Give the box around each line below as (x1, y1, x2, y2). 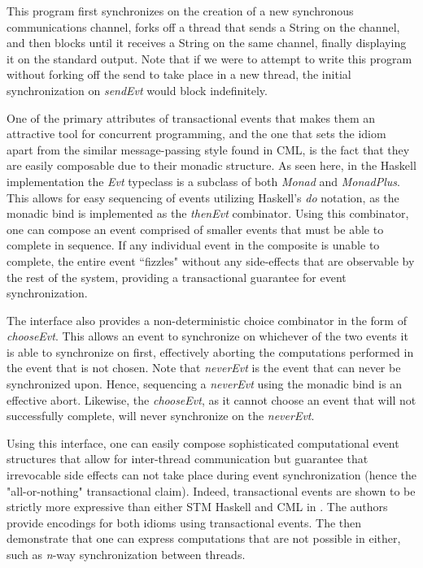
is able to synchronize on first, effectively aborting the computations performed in (7, 343, 414, 360)
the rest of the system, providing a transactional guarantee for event (7, 268, 347, 285)
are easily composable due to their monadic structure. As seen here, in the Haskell (7, 157, 416, 174)
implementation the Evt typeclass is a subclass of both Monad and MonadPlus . (7, 172, 400, 189)
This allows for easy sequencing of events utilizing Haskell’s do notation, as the (7, 189, 399, 206)
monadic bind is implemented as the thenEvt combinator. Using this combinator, (7, 205, 409, 222)
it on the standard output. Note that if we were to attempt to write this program (7, 50, 412, 67)
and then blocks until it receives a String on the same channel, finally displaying (7, 34, 407, 51)
